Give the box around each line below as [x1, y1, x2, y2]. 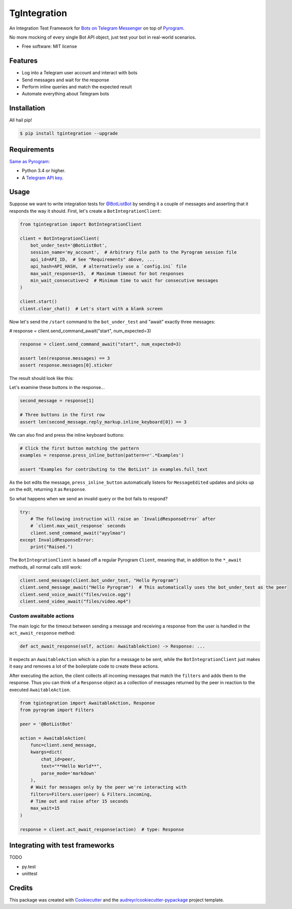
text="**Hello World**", [41, 763, 102, 769]
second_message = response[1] [20, 398, 94, 404]
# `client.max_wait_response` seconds [30, 523, 126, 529]
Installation [9, 104, 45, 112]
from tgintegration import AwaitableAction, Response [20, 700, 155, 706]
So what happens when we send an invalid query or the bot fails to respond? [9, 495, 168, 501]
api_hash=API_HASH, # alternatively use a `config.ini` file [30, 264, 187, 270]
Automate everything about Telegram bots [22, 91, 109, 97]
